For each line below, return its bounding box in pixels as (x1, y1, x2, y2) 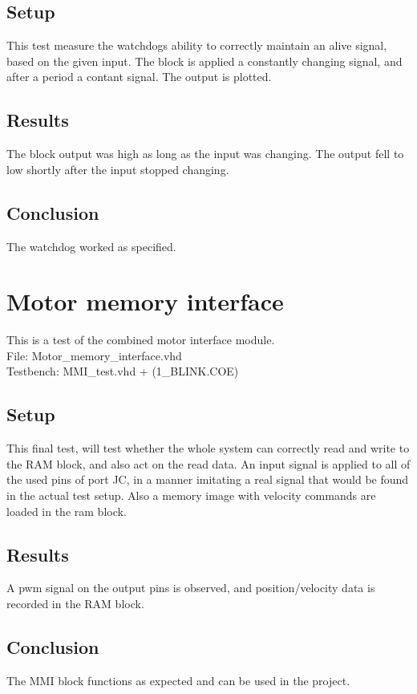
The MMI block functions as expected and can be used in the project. (6, 672, 350, 688)
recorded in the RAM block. (6, 595, 144, 612)
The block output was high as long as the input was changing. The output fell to (6, 145, 404, 162)
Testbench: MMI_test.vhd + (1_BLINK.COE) (6, 363, 239, 379)
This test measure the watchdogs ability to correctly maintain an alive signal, (6, 37, 387, 54)
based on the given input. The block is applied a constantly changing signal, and (6, 52, 403, 69)
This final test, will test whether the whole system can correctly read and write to (6, 440, 410, 457)
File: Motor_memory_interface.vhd (6, 347, 182, 363)
